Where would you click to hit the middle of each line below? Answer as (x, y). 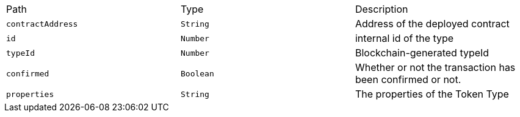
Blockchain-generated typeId (422, 53)
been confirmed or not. (408, 79)
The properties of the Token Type (432, 94)
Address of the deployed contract (432, 24)
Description (381, 9)
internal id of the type (404, 38)
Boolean (197, 73)
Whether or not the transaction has (435, 67)
